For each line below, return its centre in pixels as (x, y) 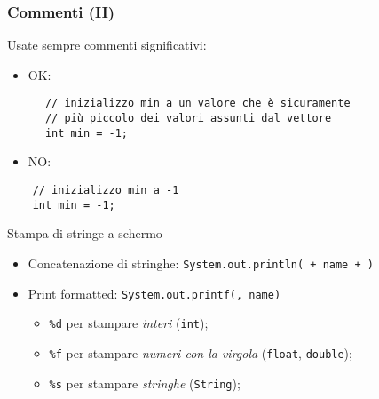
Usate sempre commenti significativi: (107, 45)
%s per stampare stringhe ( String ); (145, 383)
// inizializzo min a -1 (106, 190)
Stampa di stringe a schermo (85, 233)
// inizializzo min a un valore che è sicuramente (197, 104)
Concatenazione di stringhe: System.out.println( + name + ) (201, 263)
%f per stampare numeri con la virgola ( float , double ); (201, 352)
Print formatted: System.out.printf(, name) (154, 293)
